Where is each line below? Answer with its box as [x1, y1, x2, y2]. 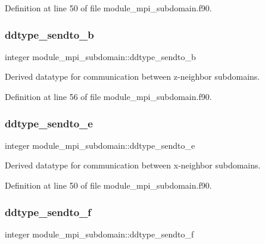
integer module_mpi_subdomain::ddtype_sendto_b [5, 50, 196, 62]
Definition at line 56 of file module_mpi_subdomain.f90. [5, 90, 212, 102]
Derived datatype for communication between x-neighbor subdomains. [5, 159, 261, 171]
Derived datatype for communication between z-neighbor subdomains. [5, 70, 260, 83]
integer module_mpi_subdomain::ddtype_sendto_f [5, 227, 194, 240]
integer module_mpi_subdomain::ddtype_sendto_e [5, 139, 195, 151]
